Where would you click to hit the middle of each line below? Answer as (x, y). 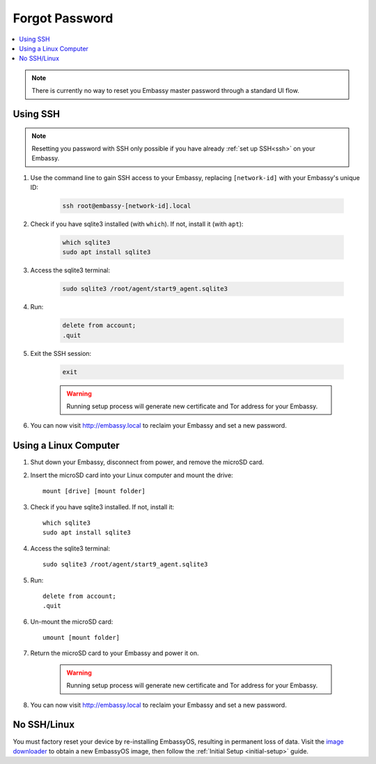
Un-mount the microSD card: (72, 622)
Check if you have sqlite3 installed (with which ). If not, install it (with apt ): (137, 224)
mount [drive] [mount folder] (94, 491)
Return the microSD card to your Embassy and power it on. (115, 653)
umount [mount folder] (81, 638)
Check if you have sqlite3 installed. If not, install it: (102, 507)
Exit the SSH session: (61, 353)
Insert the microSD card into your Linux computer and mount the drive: (132, 475)
